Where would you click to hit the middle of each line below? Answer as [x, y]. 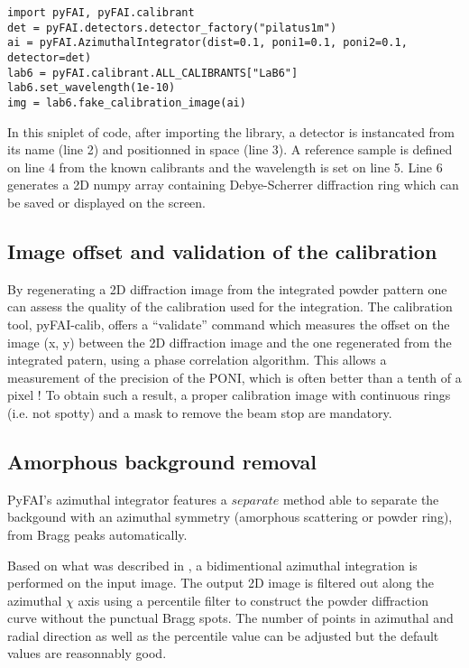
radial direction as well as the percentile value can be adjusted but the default [223, 635]
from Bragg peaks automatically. [97, 534]
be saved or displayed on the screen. [107, 202]
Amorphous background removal [162, 461]
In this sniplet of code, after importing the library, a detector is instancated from [231, 131]
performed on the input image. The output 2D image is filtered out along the [221, 583]
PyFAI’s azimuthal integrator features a [117, 499]
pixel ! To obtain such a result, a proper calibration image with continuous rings [229, 395]
